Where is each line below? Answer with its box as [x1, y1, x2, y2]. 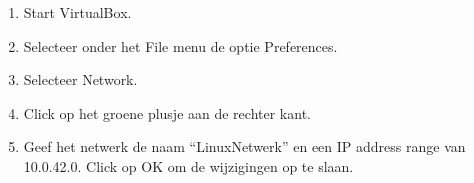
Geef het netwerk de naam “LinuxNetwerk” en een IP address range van [23, 136, 466, 157]
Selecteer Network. [23, 69, 138, 90]
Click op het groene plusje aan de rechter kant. [23, 102, 311, 123]
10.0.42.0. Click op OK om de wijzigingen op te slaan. [23, 155, 354, 176]
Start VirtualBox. [23, 2, 132, 22]
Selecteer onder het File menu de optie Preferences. [23, 35, 338, 56]
